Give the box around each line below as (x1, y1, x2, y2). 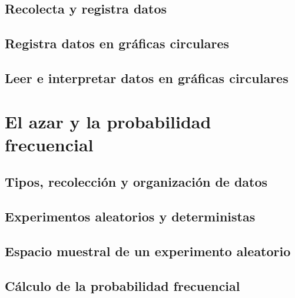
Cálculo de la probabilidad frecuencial (5, 276, 240, 294)
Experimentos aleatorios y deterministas (5, 207, 256, 226)
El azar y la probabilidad (5, 109, 211, 133)
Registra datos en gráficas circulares (5, 34, 230, 52)
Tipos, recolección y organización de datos (5, 173, 268, 191)
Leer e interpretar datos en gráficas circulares (5, 68, 289, 87)
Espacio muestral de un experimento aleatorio (5, 241, 291, 260)
